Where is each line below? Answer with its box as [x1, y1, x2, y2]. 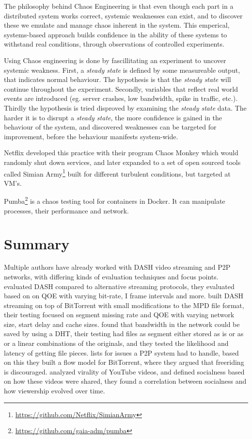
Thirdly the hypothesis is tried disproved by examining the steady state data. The [4, 102, 247, 113]
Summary [4, 234, 70, 254]
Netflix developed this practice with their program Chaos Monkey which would [4, 147, 238, 158]
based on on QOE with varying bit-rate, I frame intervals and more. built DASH [4, 291, 243, 301]
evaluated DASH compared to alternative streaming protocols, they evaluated [4, 281, 235, 291]
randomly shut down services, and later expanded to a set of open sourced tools [4, 157, 241, 167]
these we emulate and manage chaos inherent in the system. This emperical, [4, 20, 230, 30]
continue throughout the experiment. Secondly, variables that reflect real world [4, 83, 238, 94]
